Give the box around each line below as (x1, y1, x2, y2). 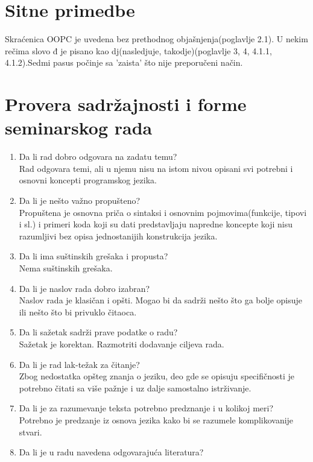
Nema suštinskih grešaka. (19, 261, 113, 274)
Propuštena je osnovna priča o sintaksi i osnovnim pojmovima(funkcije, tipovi (19, 206, 307, 218)
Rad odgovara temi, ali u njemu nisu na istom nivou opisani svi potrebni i (19, 162, 293, 174)
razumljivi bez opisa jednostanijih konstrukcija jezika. (19, 229, 218, 242)
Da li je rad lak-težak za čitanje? (19, 358, 140, 370)
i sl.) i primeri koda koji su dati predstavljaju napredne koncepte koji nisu (19, 218, 292, 230)
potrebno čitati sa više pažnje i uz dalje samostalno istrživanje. (19, 381, 251, 394)
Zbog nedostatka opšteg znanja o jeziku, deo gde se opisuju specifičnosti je (19, 370, 295, 382)
